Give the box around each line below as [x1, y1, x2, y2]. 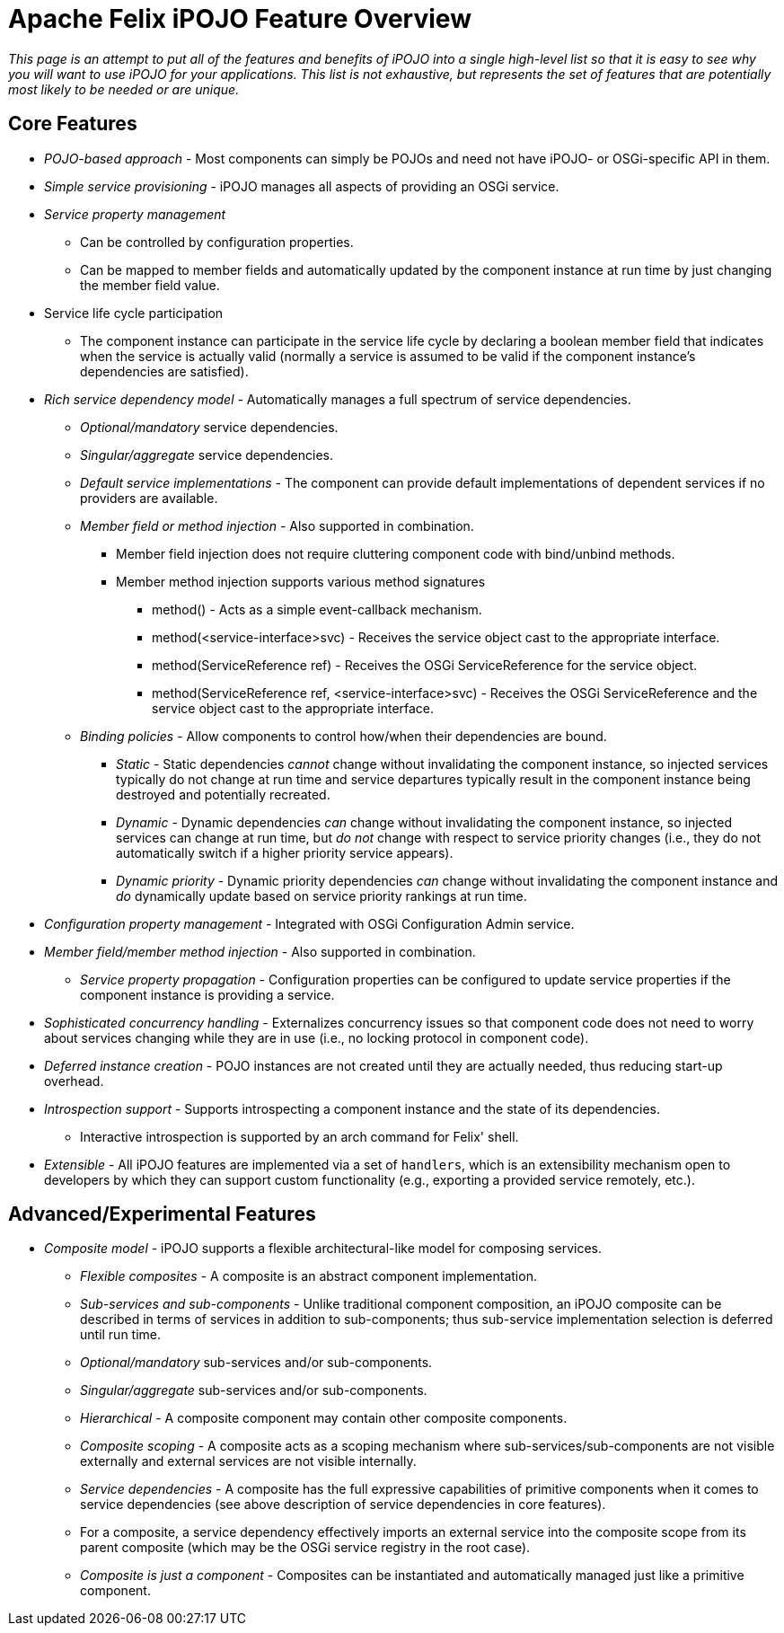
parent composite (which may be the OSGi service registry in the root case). [80, 1540, 531, 1556]
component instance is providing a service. [80, 986, 335, 1002]
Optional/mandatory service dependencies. [80, 419, 339, 435]
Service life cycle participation [44, 305, 224, 321]
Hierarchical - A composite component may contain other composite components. [80, 1410, 568, 1426]
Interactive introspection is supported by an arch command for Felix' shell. [80, 1128, 519, 1144]
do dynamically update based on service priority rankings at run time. [116, 887, 527, 904]
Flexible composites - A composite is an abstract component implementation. [80, 1268, 537, 1284]
